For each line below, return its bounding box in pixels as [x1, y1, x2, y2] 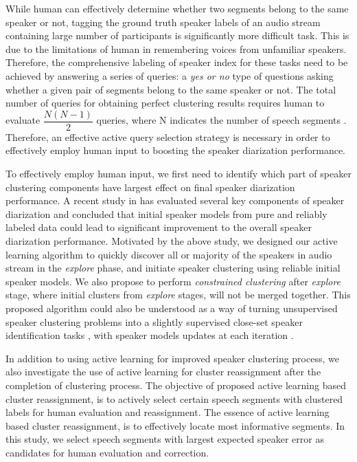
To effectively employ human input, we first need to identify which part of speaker [5, 166, 352, 180]
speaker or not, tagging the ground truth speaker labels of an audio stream [5, 14, 321, 29]
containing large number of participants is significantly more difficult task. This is [5, 28, 349, 43]
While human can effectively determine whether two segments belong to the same [5, 1, 349, 15]
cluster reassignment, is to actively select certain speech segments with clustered [5, 391, 343, 406]
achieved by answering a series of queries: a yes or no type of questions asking [5, 68, 334, 82]
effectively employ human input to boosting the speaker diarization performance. [5, 143, 345, 157]
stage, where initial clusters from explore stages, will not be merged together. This [5, 287, 351, 302]
